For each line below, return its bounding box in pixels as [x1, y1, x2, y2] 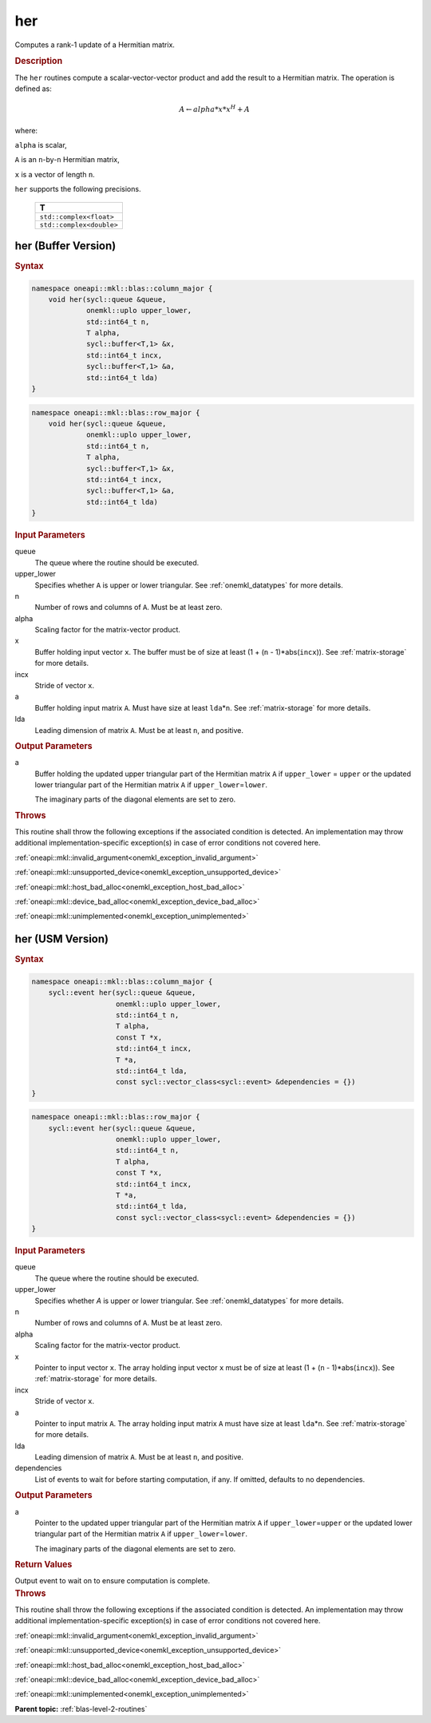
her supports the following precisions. [14, 184, 141, 194]
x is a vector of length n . [14, 169, 95, 179]
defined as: [14, 84, 52, 93]
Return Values [14, 1559, 73, 1571]
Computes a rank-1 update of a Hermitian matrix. [14, 40, 176, 50]
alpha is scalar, [14, 140, 67, 149]
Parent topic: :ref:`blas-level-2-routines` [14, 1704, 148, 1713]
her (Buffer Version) [14, 239, 117, 252]
